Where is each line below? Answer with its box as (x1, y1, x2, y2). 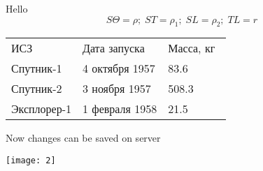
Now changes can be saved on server (6, 131, 161, 145)
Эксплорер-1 (11, 101, 72, 117)
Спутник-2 (11, 80, 62, 97)
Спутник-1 (11, 60, 62, 77)
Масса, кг (168, 40, 215, 57)
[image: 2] (6, 155, 56, 165)
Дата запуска (83, 40, 145, 57)
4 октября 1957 (83, 60, 155, 77)
